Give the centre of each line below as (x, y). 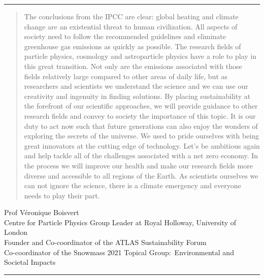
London (16, 232)
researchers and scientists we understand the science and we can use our (136, 86)
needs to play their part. (62, 195)
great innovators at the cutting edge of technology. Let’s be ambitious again (142, 145)
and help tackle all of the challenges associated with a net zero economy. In (141, 155)
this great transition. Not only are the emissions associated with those (133, 66)
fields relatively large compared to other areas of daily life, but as (126, 76)
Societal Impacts (30, 262)
